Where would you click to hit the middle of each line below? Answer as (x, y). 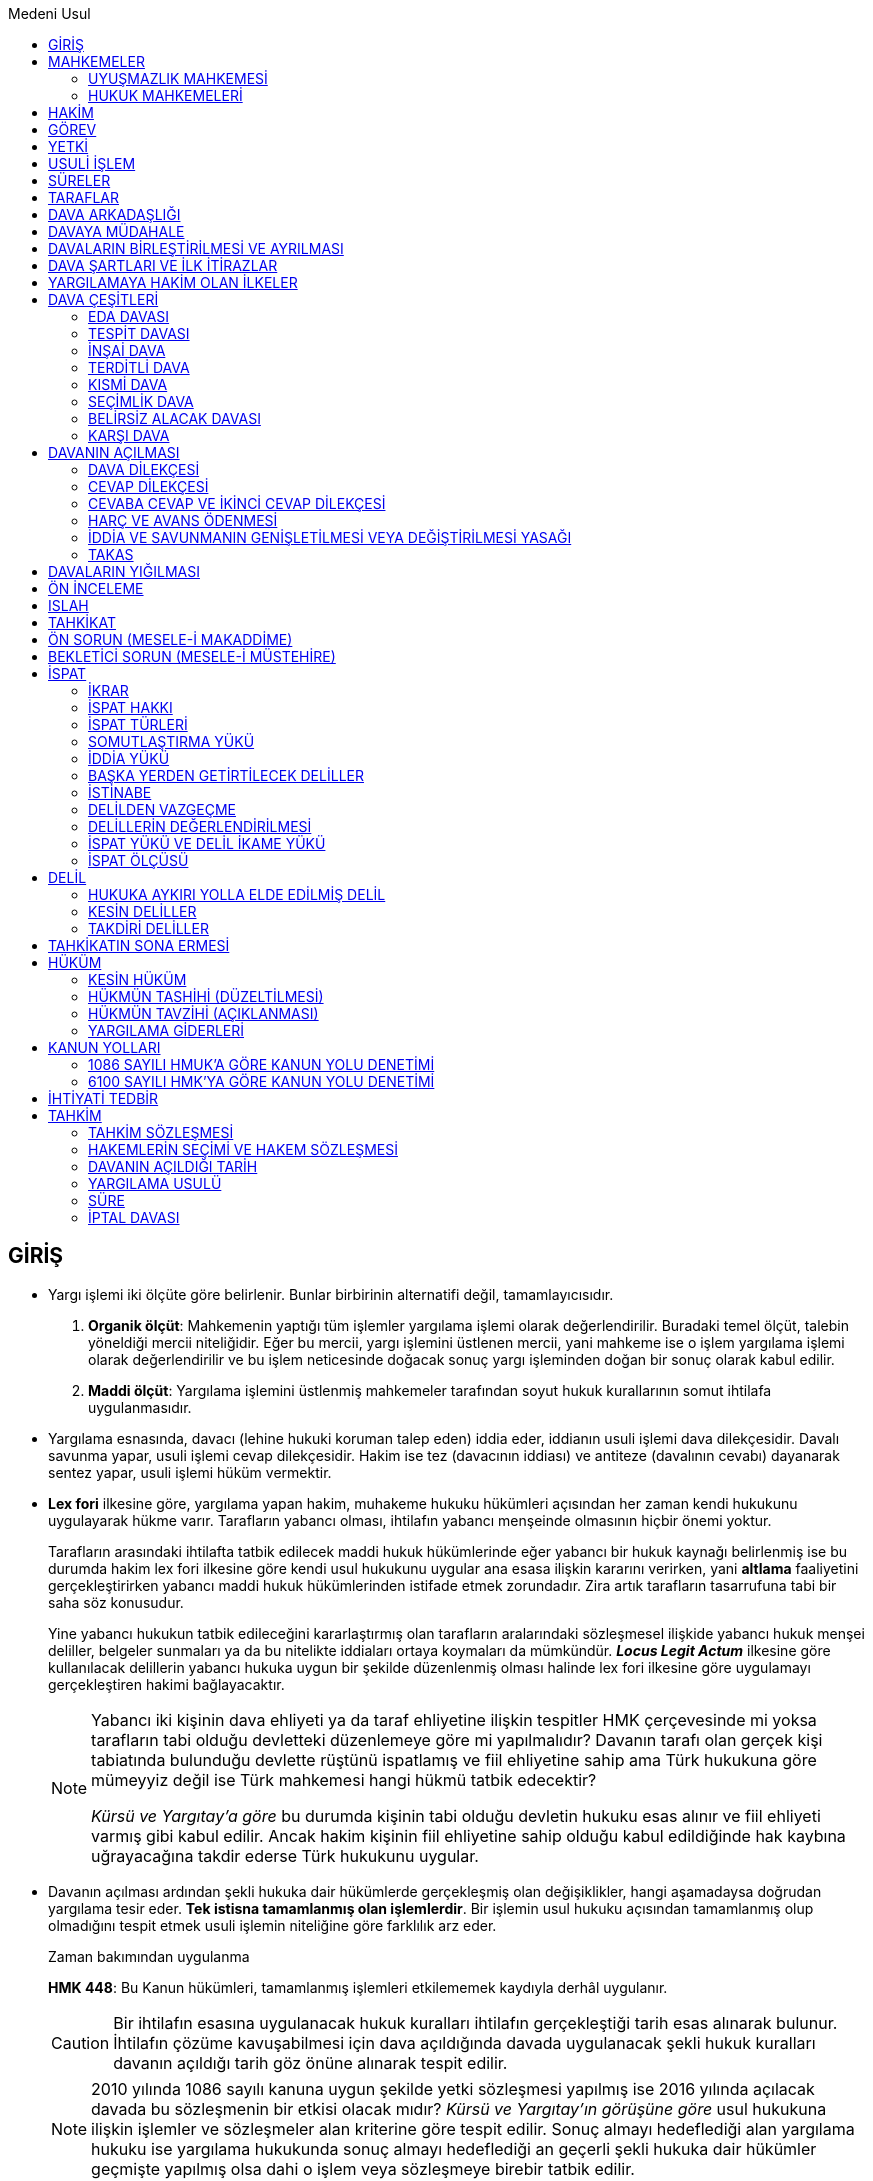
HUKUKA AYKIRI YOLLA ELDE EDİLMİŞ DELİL (237, 894)
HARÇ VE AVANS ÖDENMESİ (183, 520)
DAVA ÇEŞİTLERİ (103, 299)
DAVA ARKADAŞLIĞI (114, 214)
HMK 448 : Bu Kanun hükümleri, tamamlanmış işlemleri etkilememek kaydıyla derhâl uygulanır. (358, 1987)
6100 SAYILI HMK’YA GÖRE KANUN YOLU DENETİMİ (261, 1081)
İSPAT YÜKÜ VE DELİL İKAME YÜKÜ (207, 843)
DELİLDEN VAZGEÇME (162, 809)
